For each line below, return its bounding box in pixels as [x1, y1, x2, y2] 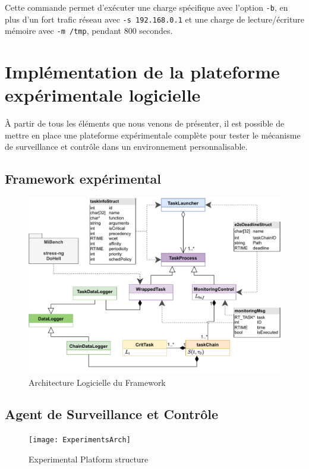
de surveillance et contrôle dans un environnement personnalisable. [5, 140, 248, 153]
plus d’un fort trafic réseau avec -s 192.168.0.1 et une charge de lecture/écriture [5, 12, 304, 25]
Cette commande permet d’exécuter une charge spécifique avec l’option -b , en [5, 1, 288, 13]
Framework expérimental [5, 169, 162, 188]
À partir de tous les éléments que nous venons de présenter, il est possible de [5, 117, 285, 130]
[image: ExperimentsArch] [29, 436, 131, 445]
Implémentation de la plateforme [5, 59, 280, 84]
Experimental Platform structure [29, 452, 149, 465]
